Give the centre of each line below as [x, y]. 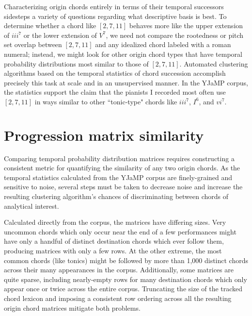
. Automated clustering [214, 63]
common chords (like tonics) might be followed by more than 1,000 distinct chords [126, 260]
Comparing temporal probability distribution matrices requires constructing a [119, 158]
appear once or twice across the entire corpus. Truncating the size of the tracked [123, 289]
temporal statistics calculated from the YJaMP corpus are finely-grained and [118, 177]
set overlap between [33, 44]
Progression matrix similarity [104, 135]
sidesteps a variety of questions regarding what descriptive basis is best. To [115, 16]
